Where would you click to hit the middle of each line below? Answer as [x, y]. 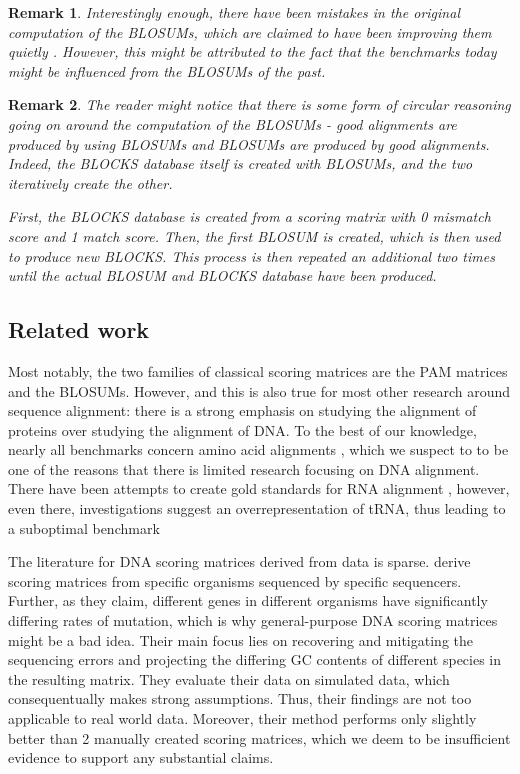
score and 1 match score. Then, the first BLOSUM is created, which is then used [254, 235]
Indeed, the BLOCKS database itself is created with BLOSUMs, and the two [240, 163]
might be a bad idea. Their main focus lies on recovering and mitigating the [240, 639]
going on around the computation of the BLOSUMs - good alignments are [232, 123]
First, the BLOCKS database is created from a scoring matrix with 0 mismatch [249, 216]
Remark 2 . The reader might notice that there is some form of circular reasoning [259, 104]
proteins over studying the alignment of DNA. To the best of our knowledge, [242, 429]
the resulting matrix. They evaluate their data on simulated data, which [229, 678]
